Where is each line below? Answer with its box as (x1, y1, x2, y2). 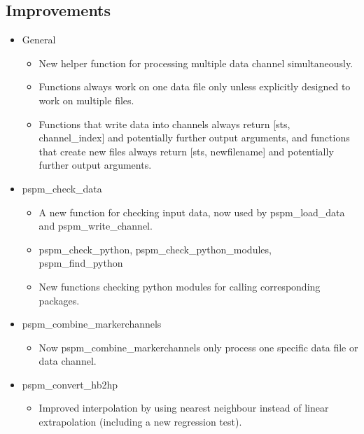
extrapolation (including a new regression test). (38, 414, 242, 429)
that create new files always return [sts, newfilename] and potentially (38, 143, 334, 158)
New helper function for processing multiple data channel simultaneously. (38, 55, 353, 70)
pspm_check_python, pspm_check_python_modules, (38, 241, 272, 256)
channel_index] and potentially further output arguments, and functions (38, 130, 350, 145)
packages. (38, 293, 80, 307)
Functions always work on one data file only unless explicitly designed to (38, 79, 351, 94)
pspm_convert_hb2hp (22, 377, 118, 391)
